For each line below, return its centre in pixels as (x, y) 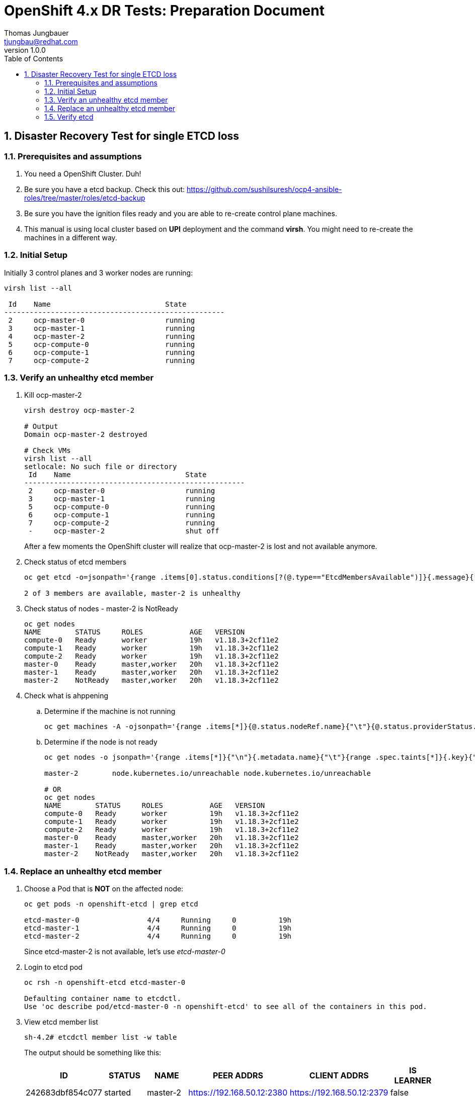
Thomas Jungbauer (36, 33)
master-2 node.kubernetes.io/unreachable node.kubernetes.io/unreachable (208, 773)
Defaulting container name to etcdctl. (103, 999)
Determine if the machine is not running (110, 711)
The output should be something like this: (93, 1053)
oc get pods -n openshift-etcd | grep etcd (111, 904)
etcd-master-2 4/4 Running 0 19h (158, 936)
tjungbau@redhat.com (41, 41)
